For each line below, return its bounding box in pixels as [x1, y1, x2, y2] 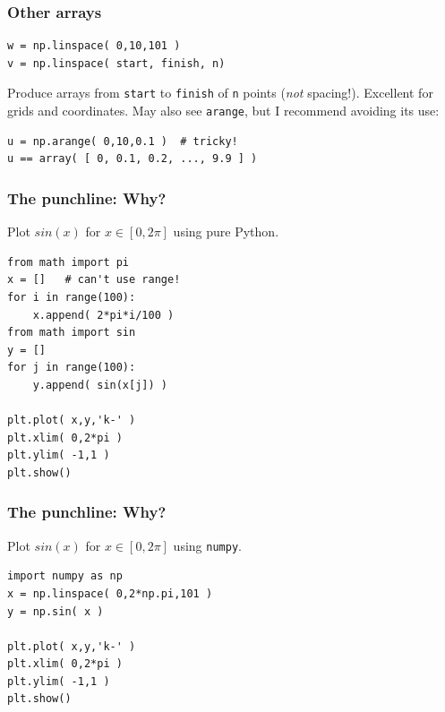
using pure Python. [173, 222, 279, 241]
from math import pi [7, 255, 130, 269]
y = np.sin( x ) [7, 605, 104, 618]
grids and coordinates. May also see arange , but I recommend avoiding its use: [7, 101, 440, 120]
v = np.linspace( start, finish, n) [7, 56, 226, 70]
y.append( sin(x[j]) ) [32, 378, 167, 391]
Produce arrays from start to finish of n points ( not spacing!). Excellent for [7, 83, 433, 102]
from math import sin [7, 326, 136, 339]
